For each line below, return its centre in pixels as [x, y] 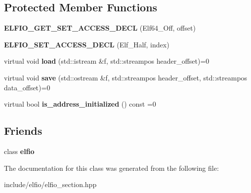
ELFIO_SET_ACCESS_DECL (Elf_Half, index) [87, 44]
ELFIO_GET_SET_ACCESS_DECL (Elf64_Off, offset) [100, 28]
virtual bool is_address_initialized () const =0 [80, 104]
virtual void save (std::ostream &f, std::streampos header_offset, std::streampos [126, 77]
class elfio [19, 151]
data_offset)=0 [27, 87]
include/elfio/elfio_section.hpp [50, 184]
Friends [23, 131]
